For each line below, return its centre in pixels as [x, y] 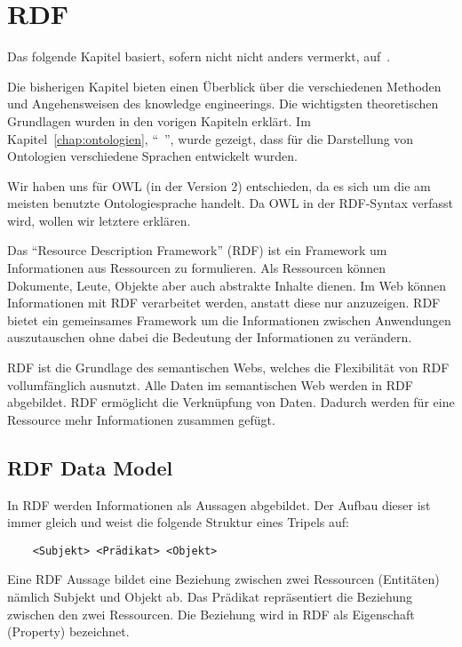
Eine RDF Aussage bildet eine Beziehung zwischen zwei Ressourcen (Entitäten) [223, 579]
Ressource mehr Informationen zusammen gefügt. [141, 419]
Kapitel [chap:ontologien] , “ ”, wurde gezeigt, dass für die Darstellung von [211, 138]
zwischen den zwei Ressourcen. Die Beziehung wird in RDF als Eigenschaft [211, 614]
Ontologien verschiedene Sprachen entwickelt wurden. [152, 156]
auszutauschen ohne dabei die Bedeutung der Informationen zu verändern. [210, 337]
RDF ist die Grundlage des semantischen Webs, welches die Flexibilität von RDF [228, 367]
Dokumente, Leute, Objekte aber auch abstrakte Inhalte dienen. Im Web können [227, 285]
